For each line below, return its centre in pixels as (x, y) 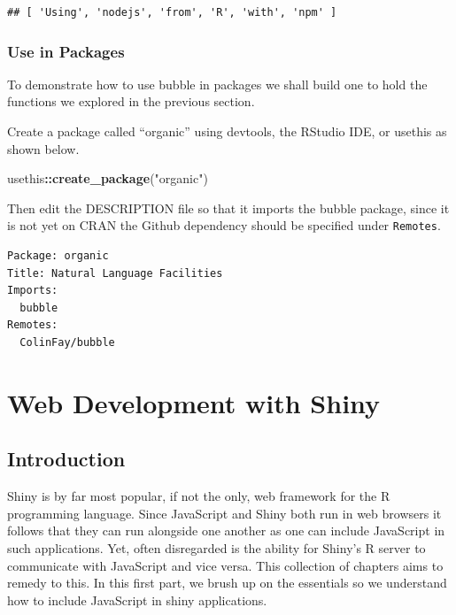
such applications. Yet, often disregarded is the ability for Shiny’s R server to (216, 547)
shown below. (43, 148)
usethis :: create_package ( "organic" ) (108, 178)
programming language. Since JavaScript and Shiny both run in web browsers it (224, 513)
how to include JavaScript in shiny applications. (137, 600)
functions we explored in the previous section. (131, 101)
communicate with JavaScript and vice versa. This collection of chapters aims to (225, 565)
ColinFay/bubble (67, 342)
